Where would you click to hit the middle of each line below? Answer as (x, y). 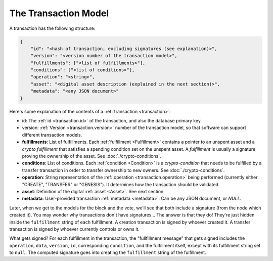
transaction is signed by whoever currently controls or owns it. (75, 229)
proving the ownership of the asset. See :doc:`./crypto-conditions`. (92, 156)
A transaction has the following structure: (52, 28)
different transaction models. (52, 135)
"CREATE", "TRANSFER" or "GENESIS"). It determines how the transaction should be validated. (121, 184)
